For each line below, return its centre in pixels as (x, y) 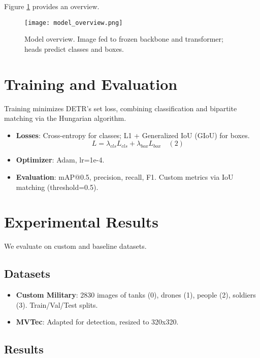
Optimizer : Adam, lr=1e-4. (60, 160)
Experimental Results (81, 222)
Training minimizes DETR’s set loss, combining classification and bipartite (121, 108)
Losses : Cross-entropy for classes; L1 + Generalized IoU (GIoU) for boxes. (133, 135)
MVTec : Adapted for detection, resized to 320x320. (97, 322)
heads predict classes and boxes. (74, 48)
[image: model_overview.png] (74, 23)
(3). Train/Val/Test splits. (57, 304)
